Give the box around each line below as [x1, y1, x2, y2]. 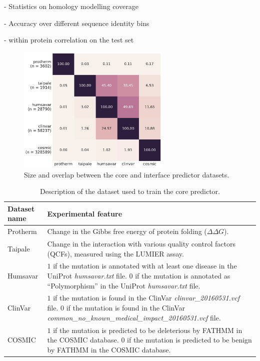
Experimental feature [47, 208, 122, 218]
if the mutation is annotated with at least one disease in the [53, 260, 237, 271]
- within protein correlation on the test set [4, 34, 134, 45]
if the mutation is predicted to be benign [127, 334, 252, 345]
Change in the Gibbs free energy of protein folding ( [47, 226, 207, 236]
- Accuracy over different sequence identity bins [4, 17, 149, 28]
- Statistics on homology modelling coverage [4, 1, 138, 11]
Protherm [7, 226, 37, 236]
